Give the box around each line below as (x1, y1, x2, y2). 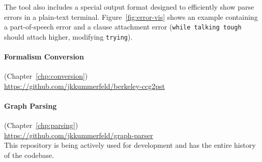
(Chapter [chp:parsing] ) (4, 120, 78, 131)
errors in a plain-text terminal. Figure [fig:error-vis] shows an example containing (4, 11, 258, 22)
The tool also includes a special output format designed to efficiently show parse (4, 2, 254, 12)
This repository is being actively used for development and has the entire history (4, 140, 256, 150)
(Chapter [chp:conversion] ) (4, 71, 88, 81)
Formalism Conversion (4, 51, 84, 62)
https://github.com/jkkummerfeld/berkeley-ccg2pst (4, 80, 165, 91)
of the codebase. (4, 150, 54, 160)
